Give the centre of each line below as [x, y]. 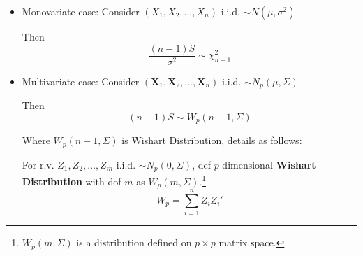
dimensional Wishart [269, 164]
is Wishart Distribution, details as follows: [212, 140]
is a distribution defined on [134, 242]
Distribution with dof [72, 181]
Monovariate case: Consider [81, 11]
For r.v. [38, 164]
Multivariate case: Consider [81, 81]
